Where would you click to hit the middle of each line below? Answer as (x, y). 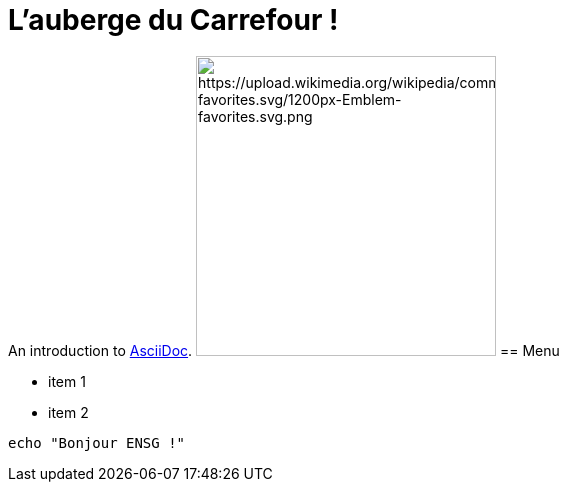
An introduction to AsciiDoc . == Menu (284, 350)
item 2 (68, 412)
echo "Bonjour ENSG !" (97, 442)
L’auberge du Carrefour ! (173, 20)
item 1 (67, 381)
